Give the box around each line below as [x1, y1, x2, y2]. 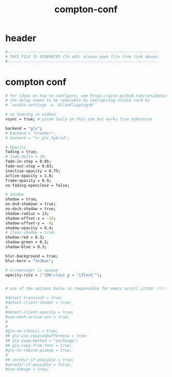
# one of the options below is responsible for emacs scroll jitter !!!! [5, 286, 166, 291]
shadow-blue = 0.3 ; [5, 244, 47, 249]
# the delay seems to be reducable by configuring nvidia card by [5, 98, 150, 103]
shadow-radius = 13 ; [5, 211, 50, 216]
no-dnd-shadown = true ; [5, 201, 56, 207]
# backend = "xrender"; [5, 131, 56, 136]
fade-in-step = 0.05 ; [5, 159, 52, 164]
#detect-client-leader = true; [5, 300, 72, 305]
